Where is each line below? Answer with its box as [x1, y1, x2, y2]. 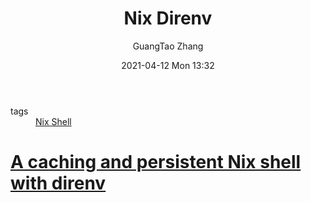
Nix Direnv [123, 7, 213, 30]
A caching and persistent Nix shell [10, 151, 302, 174]
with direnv [10, 172, 107, 195]
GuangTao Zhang [132, 40, 204, 52]
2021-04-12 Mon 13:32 [121, 59, 215, 71]
